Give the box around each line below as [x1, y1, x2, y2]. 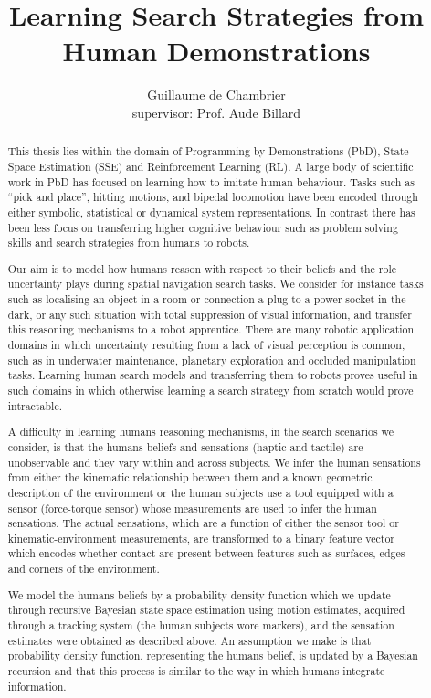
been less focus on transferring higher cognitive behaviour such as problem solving [7, 219, 398, 235]
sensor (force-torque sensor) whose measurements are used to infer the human [7, 500, 377, 515]
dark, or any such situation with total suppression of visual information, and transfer [7, 306, 412, 322]
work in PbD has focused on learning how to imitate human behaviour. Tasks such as [7, 174, 415, 189]
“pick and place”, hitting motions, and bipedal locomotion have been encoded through [7, 189, 418, 205]
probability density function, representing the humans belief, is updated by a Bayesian [7, 648, 418, 663]
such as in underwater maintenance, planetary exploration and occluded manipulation [7, 352, 416, 367]
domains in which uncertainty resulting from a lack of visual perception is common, [7, 337, 405, 353]
